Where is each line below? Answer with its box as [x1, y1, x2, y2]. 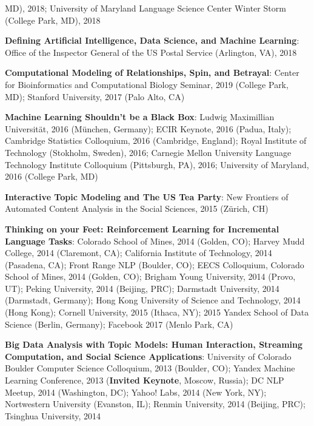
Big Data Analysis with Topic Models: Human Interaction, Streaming [5, 338, 303, 351]
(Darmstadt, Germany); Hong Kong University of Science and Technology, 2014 [5, 294, 301, 306]
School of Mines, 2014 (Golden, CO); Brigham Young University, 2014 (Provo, [5, 270, 296, 283]
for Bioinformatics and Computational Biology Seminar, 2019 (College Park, [5, 78, 289, 90]
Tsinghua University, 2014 [5, 409, 101, 422]
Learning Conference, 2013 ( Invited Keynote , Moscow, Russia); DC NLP [5, 374, 284, 387]
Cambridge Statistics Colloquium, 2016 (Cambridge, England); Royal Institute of [5, 134, 307, 147]
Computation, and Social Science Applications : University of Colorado [5, 350, 292, 362]
